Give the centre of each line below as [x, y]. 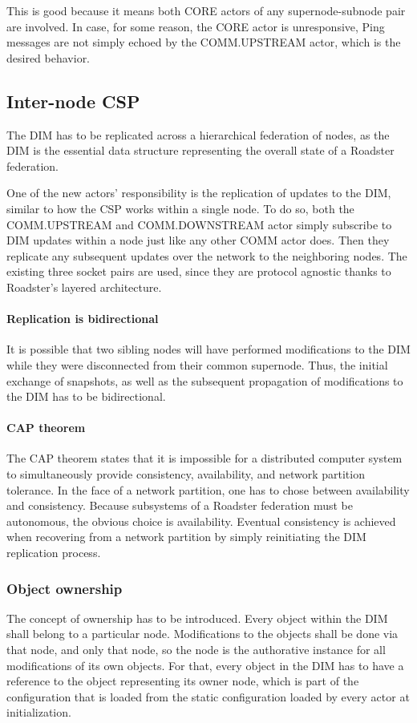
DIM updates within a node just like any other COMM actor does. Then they [198, 240]
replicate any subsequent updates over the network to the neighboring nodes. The [207, 255]
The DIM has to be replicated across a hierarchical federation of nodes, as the [198, 134]
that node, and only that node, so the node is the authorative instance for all [196, 650]
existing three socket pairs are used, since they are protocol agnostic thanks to [199, 271]
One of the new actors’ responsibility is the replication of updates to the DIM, [199, 193]
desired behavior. [49, 57]
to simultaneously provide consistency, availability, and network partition [186, 474]
